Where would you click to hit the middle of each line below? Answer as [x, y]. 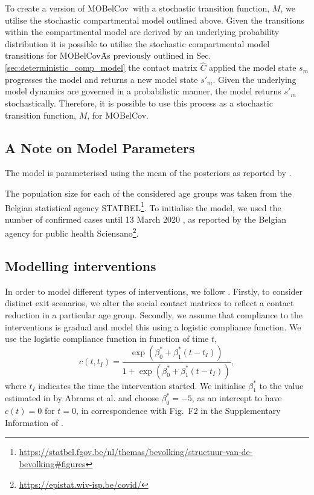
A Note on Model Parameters [100, 147]
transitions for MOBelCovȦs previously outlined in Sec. [108, 55]
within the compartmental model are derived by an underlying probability [142, 32]
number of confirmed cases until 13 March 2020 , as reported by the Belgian [146, 219]
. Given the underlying [255, 79]
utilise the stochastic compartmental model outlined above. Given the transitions [155, 20]
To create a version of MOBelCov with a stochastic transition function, [137, 8]
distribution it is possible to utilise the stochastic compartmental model [137, 43]
